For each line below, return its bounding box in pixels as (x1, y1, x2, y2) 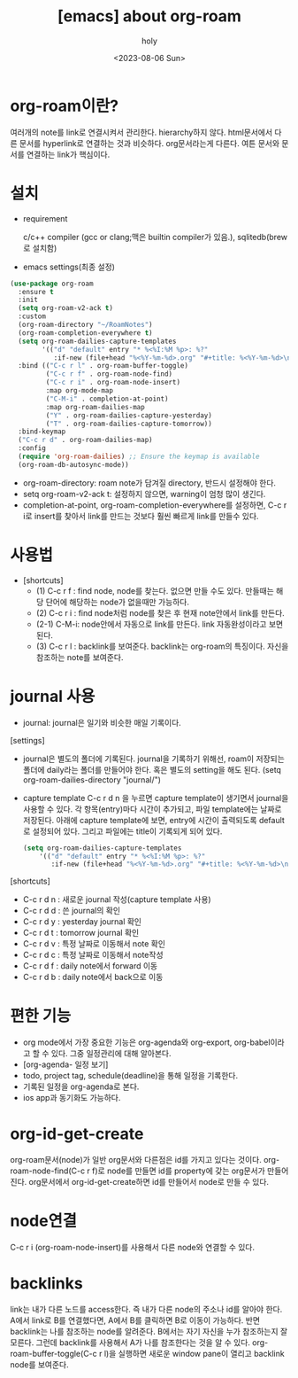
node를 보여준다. (10, 1359, 69, 1370)
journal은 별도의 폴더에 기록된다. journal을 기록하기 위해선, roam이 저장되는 (22, 753, 286, 764)
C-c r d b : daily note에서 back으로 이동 (22, 972, 164, 983)
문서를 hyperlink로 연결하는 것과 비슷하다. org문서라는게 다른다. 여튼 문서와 (19, 137, 280, 148)
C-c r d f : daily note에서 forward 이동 (22, 961, 158, 971)
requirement (22, 213, 68, 223)
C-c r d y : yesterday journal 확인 (22, 916, 142, 927)
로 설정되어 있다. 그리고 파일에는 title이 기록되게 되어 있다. (22, 826, 223, 837)
